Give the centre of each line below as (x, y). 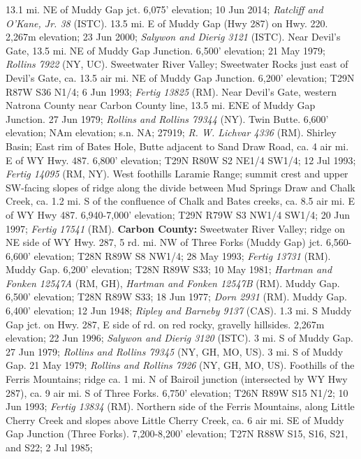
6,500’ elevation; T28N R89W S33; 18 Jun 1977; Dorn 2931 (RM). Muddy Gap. (176, 297)
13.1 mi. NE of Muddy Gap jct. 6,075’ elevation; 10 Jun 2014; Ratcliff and (164, 9)
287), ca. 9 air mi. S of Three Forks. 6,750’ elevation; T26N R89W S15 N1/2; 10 (177, 392)
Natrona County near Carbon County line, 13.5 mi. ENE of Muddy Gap (161, 105)
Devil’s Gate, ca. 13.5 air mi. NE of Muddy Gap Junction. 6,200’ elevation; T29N (180, 77)
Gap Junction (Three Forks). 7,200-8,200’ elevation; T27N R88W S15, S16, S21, (177, 433)
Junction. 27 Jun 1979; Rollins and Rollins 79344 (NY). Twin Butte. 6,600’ (167, 118)
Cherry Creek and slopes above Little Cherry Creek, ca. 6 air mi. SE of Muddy (175, 420)
